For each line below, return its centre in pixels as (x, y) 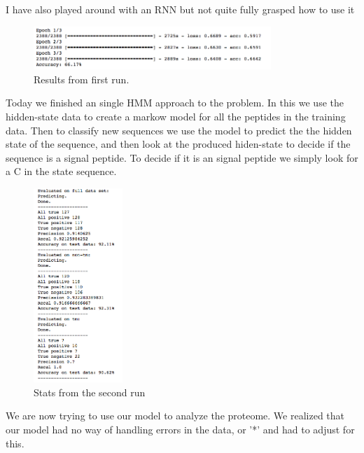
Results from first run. (82, 79)
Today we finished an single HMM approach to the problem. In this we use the (175, 103)
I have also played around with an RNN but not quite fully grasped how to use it (180, 9)
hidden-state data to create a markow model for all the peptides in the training (176, 116)
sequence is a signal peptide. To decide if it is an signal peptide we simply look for (182, 157)
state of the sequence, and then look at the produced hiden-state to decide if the (178, 144)
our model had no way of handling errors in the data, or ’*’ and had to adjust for (180, 429)
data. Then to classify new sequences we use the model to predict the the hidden (179, 130)
